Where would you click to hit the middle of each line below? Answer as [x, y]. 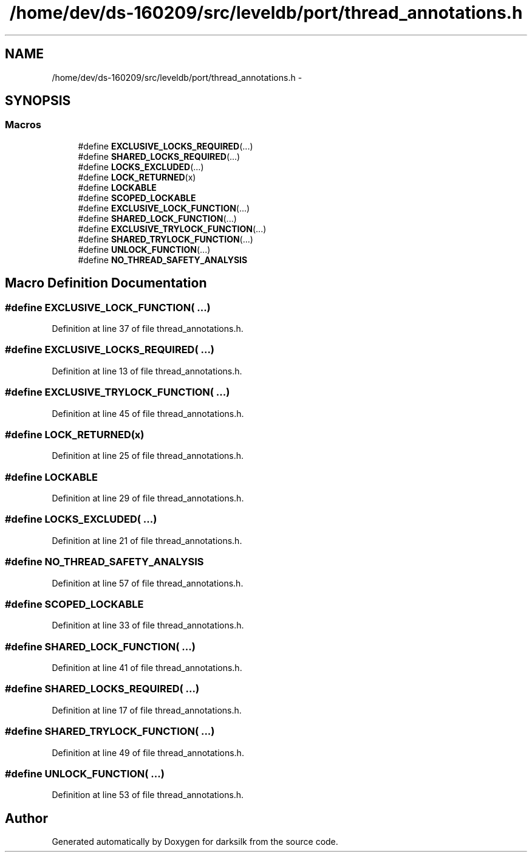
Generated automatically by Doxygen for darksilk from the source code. [195, 842]
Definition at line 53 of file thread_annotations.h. [148, 795]
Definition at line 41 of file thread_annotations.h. [147, 668]
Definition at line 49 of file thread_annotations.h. [148, 752]
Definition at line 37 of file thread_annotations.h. [148, 329]
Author [26, 818]
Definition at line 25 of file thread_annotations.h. [148, 456]
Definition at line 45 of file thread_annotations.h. [148, 413]
